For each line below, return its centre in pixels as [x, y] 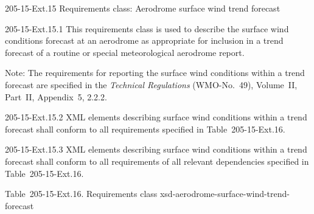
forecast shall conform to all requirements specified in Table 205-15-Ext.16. [145, 129]
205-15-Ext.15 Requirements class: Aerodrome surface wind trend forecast [143, 8]
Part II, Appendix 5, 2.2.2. [56, 96]
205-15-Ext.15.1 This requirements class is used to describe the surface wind [147, 28]
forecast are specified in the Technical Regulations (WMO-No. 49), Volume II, [151, 84]
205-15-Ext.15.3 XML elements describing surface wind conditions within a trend [156, 149]
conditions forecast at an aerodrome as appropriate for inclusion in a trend [144, 40]
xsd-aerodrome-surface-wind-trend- [225, 194]
